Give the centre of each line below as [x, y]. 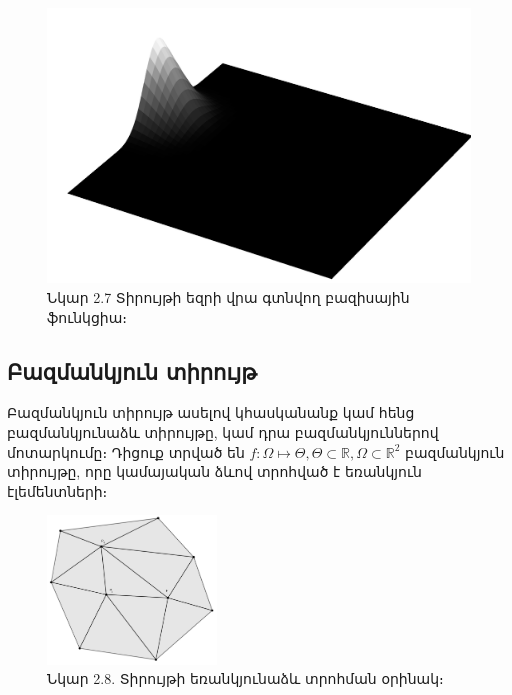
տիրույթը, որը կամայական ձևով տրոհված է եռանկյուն [214, 471]
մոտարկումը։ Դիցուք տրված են [126, 451]
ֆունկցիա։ [87, 316]
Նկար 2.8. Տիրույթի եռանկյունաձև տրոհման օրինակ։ [245, 678]
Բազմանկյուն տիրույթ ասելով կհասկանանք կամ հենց [211, 412]
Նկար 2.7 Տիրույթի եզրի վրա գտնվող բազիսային [228, 296]
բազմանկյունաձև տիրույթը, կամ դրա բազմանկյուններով [223, 431]
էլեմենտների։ [57, 490]
